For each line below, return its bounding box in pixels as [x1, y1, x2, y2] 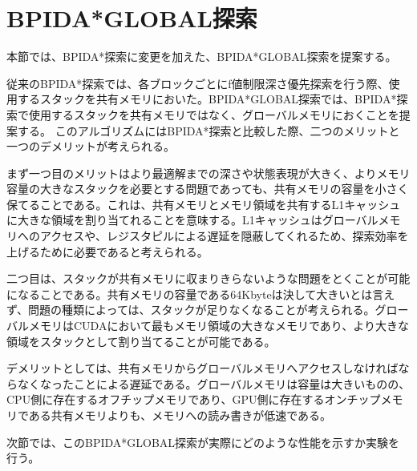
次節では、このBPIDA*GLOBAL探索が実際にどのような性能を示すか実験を [6, 433, 400, 450]
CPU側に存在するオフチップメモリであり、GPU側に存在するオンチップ [6, 391, 381, 408]
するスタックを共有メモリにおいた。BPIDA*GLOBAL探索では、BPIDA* [17, 91, 397, 107]
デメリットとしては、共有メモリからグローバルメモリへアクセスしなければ [6, 360, 399, 376]
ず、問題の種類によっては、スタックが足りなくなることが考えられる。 [6, 301, 375, 318]
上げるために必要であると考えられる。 [6, 243, 208, 260]
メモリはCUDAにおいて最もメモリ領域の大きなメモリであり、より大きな [28, 317, 410, 334]
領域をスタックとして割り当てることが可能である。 [6, 332, 276, 349]
